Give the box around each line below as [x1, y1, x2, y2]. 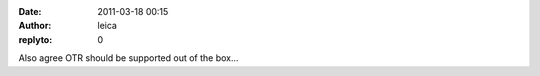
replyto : [18, 33, 53, 45]
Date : [18, 6, 42, 17]
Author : [18, 20, 52, 32]
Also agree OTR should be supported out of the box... [18, 52, 239, 64]
